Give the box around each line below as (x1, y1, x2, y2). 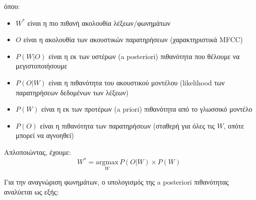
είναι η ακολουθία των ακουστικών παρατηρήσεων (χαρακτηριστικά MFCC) (23, 34, 243, 45)
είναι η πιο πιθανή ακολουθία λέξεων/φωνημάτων (27, 17, 171, 28)
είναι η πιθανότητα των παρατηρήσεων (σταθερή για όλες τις (40, 120, 215, 131)
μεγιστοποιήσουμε (15, 61, 67, 71)
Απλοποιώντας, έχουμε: (4, 146, 71, 157)
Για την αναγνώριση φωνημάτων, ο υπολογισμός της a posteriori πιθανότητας (4, 177, 229, 187)
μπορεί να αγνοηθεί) (15, 130, 74, 140)
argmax (96, 159, 119, 166)
